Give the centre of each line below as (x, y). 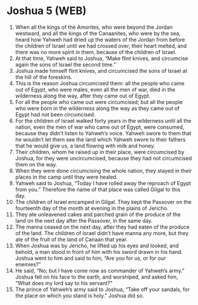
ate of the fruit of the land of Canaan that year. (71, 239)
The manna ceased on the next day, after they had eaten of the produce (102, 227)
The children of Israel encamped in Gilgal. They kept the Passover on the (103, 202)
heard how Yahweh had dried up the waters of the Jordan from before (100, 39)
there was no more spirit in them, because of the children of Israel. (96, 52)
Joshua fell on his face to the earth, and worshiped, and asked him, (97, 277)
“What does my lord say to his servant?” (64, 283)
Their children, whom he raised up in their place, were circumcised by (100, 152)
